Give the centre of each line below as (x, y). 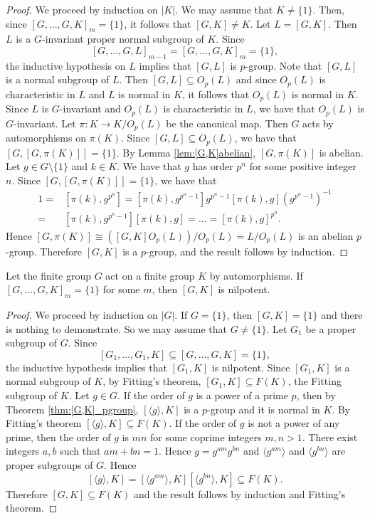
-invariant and (90, 109)
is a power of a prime (242, 395)
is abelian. (341, 152)
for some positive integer (303, 166)
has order (213, 166)
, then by (316, 395)
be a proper (331, 328)
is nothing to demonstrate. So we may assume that (117, 328)
